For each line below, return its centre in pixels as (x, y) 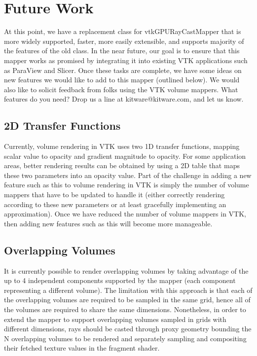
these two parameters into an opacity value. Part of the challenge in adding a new (128, 175)
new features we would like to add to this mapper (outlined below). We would (122, 80)
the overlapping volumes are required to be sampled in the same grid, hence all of (127, 300)
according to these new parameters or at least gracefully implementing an (115, 204)
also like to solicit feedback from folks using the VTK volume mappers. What (121, 89)
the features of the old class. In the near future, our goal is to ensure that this (122, 51)
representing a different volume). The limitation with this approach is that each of (128, 290)
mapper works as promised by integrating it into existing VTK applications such (126, 60)
